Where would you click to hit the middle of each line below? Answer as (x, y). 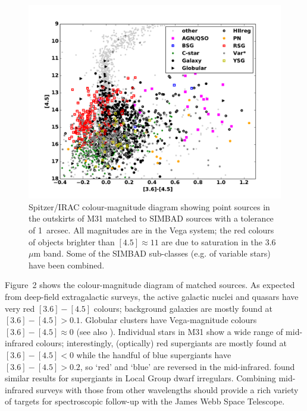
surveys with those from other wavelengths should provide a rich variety (167, 389)
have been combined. (67, 265)
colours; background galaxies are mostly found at (183, 308)
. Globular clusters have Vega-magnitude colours (168, 320)
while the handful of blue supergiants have (154, 355)
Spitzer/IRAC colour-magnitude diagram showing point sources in (149, 206)
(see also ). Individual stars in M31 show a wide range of (180, 331)
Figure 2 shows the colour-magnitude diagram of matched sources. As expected (150, 285)
